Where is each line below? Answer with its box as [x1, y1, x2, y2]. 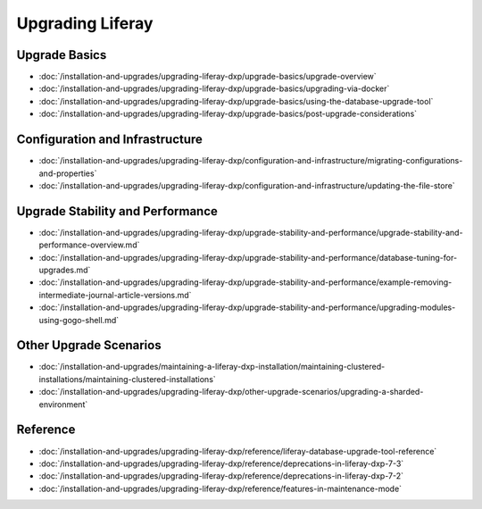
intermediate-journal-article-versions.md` [38, 289, 192, 300]
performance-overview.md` [38, 239, 140, 250]
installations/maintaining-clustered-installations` [38, 373, 216, 384]
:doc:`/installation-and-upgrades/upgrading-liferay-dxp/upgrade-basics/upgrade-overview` [38, 71, 377, 82]
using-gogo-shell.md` [38, 314, 120, 325]
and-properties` [38, 168, 97, 179]
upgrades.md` [38, 264, 91, 275]
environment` [38, 398, 88, 410]
